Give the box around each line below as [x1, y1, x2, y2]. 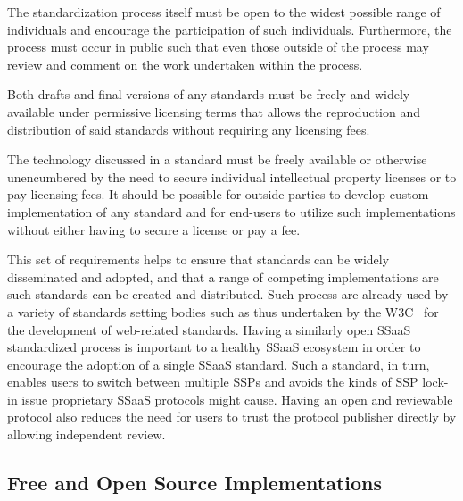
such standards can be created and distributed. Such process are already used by [7, 285, 449, 304]
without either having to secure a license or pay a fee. [7, 220, 301, 238]
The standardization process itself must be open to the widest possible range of [7, 3, 441, 21]
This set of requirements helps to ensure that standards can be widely [7, 250, 390, 269]
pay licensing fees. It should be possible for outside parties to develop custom [7, 185, 429, 204]
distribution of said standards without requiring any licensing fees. [7, 120, 370, 138]
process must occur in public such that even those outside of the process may [7, 38, 429, 56]
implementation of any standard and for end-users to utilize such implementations [7, 202, 456, 221]
